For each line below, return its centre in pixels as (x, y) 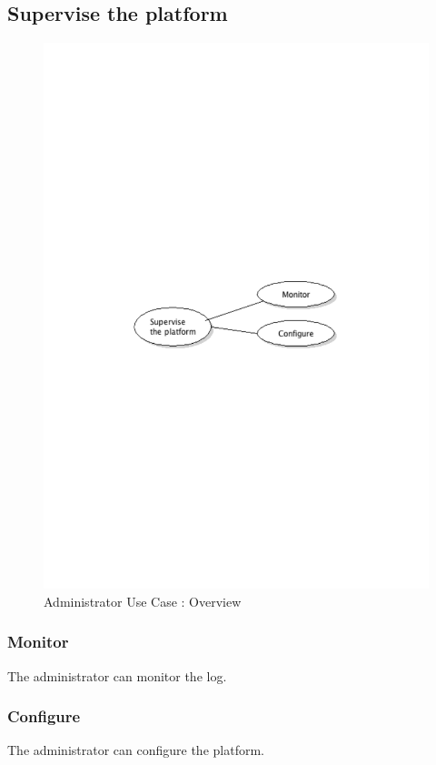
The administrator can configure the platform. (136, 750)
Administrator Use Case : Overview (143, 601)
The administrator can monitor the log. (117, 675)
